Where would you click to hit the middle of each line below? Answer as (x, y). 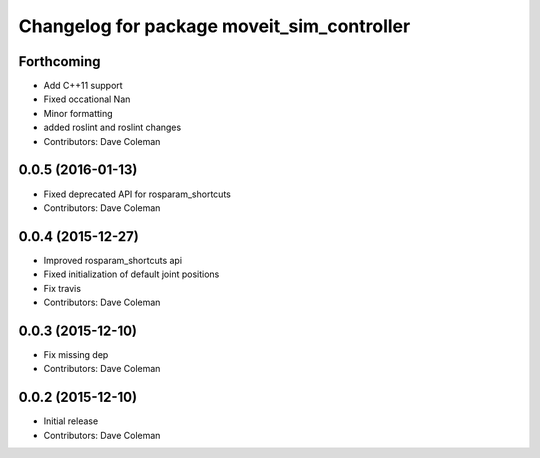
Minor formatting (78, 113)
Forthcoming (59, 61)
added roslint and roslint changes (112, 127)
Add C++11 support (83, 86)
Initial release (71, 421)
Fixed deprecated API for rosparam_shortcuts (137, 194)
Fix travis (62, 288)
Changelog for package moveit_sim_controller (214, 26)
